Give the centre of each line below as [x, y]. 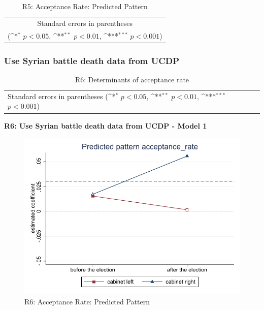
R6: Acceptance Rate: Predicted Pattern [87, 302]
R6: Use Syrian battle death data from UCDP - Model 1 [106, 125]
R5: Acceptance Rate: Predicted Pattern [85, 6]
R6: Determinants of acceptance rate [132, 79]
